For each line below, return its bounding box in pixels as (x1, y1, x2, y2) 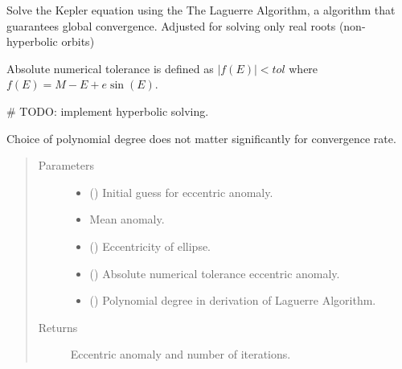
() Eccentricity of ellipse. (89, 237, 211, 254)
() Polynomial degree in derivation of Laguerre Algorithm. (89, 292, 376, 309)
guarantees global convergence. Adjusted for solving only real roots (6, 17, 336, 34)
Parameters (38, 157, 94, 174)
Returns (38, 318, 78, 335)
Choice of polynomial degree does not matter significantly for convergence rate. (6, 129, 396, 146)
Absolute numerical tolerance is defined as (6, 59, 214, 76)
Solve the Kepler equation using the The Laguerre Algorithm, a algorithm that (6, 2, 396, 18)
